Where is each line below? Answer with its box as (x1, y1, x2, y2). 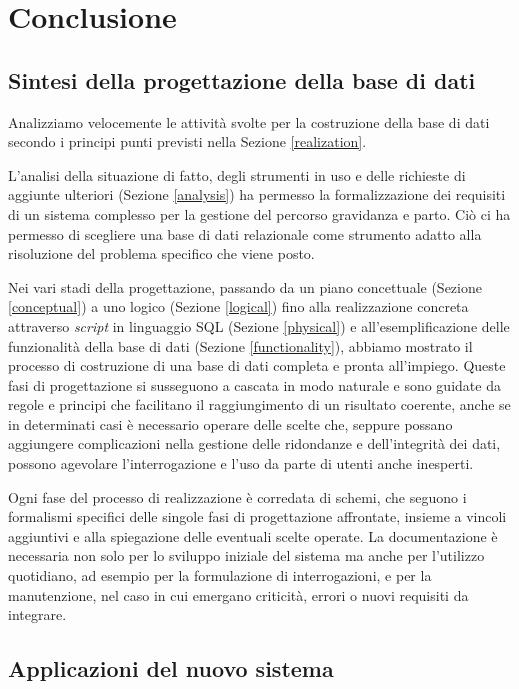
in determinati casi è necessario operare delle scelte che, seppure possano (8, 413, 453, 434)
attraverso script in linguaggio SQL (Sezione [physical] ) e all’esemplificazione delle (8, 315, 510, 336)
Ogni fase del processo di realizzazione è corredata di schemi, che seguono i (8, 486, 467, 507)
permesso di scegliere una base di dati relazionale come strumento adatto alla (8, 223, 482, 244)
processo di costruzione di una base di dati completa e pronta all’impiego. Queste (8, 355, 506, 376)
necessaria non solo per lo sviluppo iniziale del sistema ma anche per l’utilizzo (8, 545, 485, 566)
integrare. (8, 604, 67, 625)
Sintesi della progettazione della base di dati (8, 64, 476, 95)
